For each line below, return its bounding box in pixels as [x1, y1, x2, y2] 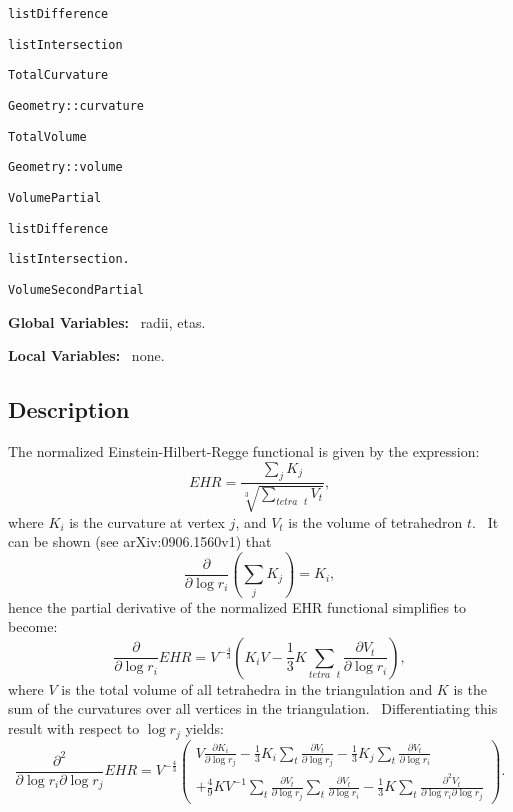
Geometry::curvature [8, 98, 145, 113]
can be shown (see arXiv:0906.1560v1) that [8, 531, 272, 552]
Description [8, 394, 130, 425]
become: [8, 616, 58, 637]
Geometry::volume [8, 160, 123, 175]
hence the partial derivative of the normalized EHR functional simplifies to [8, 596, 467, 617]
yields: [185, 718, 225, 739]
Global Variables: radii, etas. [8, 311, 206, 332]
